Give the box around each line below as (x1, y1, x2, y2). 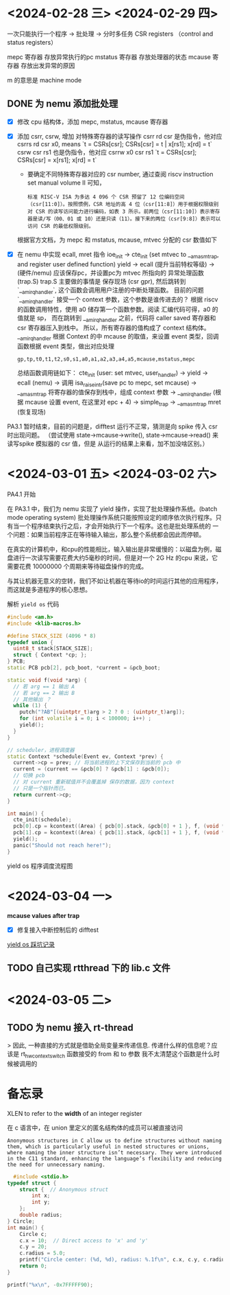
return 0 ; (19, 1263, 48, 1270)
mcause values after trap (7, 911, 80, 919)
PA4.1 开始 (7, 490, 36, 498)
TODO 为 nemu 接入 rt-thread (7, 1022, 133, 1033)
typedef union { (7, 639, 53, 645)
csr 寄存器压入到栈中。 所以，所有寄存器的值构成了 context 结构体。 (16, 323, 210, 332)
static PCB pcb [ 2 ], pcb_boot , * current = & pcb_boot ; (7, 665, 161, 672)
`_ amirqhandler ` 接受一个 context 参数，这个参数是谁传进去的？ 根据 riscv (16, 295, 218, 306)
